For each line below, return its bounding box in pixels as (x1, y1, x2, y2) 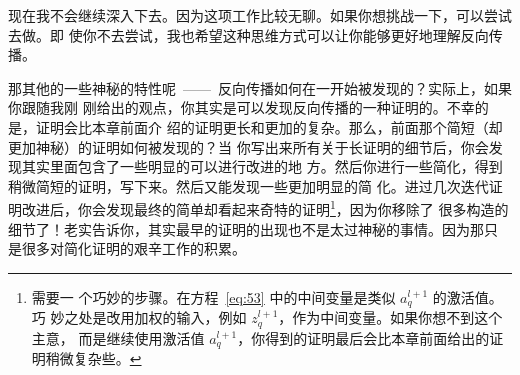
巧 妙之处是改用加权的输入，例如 (31, 307, 247, 328)
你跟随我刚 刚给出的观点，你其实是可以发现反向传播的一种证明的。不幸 (8, 97, 475, 118)
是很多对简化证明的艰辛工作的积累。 (8, 238, 246, 259)
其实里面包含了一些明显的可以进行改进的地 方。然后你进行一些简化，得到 (21, 156, 503, 177)
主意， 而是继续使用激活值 (31, 327, 205, 348)
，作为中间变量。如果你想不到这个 (278, 307, 503, 328)
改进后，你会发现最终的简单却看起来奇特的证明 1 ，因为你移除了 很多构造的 (21, 196, 509, 219)
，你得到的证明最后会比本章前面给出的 (237, 327, 490, 348)
